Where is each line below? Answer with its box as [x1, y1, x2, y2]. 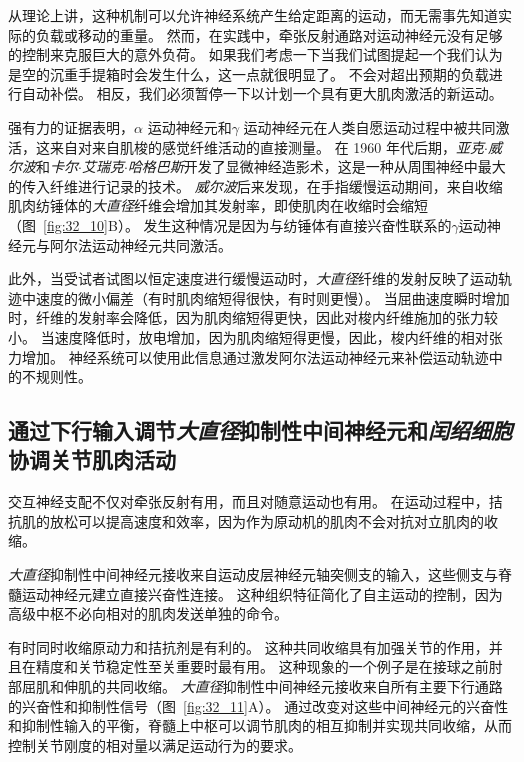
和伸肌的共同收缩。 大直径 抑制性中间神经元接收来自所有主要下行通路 [49, 676, 503, 697]
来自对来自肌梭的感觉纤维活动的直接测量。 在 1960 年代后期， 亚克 [49, 136, 484, 157]
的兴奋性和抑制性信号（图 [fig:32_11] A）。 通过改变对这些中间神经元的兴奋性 [8, 695, 509, 716]
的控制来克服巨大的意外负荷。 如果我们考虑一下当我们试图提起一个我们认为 [8, 44, 503, 65]
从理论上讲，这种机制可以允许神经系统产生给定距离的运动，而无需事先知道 [8, 5, 498, 25]
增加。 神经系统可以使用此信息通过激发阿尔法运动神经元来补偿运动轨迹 [21, 346, 489, 367]
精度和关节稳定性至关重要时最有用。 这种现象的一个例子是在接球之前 [35, 656, 489, 677]
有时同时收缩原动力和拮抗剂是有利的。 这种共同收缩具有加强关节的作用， [8, 636, 489, 657]
